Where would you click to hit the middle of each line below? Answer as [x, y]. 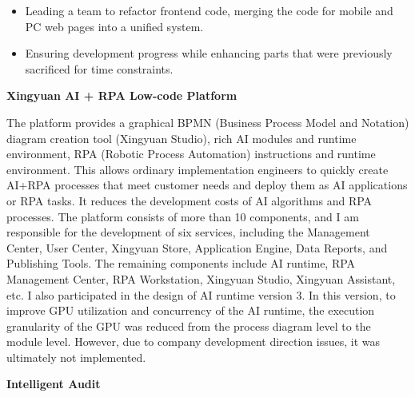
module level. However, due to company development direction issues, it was [193, 341]
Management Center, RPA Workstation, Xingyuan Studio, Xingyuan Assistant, [201, 278]
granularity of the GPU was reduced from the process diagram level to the [189, 326]
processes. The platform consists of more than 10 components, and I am [183, 216]
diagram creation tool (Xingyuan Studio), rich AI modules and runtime [182, 138]
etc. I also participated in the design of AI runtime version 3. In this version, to [201, 294]
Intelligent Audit [54, 384]
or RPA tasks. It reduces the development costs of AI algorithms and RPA [190, 200]
